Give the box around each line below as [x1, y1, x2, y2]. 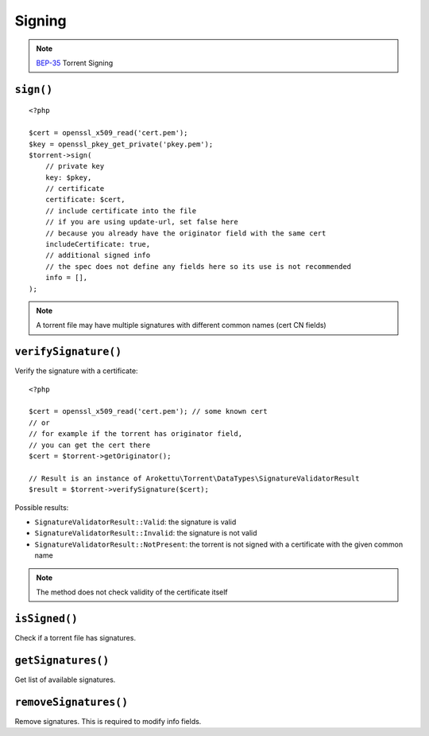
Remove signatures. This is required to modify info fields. [14, 716, 202, 726]
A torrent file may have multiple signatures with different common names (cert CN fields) [36, 321, 327, 330]
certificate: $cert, [44, 195, 126, 204]
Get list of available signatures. [14, 675, 116, 684]
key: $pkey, [44, 173, 92, 182]
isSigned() [14, 612, 79, 625]
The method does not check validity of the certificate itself [36, 587, 228, 597]
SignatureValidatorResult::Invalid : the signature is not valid [34, 528, 257, 538]
